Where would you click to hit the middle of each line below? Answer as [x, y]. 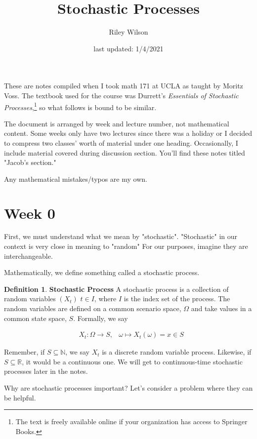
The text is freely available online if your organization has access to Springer [131, 421]
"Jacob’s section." [30, 162]
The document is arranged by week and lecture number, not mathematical [117, 123]
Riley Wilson [128, 32]
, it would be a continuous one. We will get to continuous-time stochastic [132, 361]
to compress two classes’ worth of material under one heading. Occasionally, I [121, 142]
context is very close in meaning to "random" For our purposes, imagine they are [126, 246]
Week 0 [30, 213]
